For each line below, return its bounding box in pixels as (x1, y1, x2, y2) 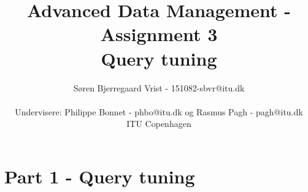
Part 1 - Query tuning (4, 163, 195, 188)
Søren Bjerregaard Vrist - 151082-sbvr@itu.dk (73, 81, 245, 94)
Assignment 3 (100, 21, 218, 47)
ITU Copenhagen (126, 117, 191, 130)
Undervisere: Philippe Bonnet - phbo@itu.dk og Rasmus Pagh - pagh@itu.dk (15, 105, 303, 118)
